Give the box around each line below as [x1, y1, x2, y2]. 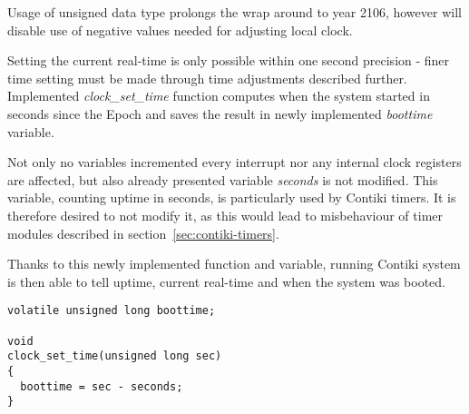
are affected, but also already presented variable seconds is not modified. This [7, 170, 438, 189]
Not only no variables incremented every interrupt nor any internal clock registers [7, 153, 462, 172]
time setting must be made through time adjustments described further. [7, 68, 407, 87]
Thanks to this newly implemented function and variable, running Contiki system [7, 254, 461, 273]
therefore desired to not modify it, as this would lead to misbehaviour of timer [7, 205, 444, 224]
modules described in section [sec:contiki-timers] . [7, 223, 279, 242]
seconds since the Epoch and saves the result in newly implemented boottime [7, 103, 433, 123]
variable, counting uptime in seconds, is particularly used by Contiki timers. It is [7, 188, 456, 207]
